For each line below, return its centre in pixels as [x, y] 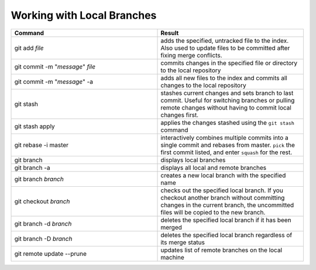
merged [171, 227]
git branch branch [39, 179]
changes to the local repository [203, 85]
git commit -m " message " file [55, 66]
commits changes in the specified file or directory [229, 63]
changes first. [180, 115]
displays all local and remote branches [214, 168]
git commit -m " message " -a [54, 81]
